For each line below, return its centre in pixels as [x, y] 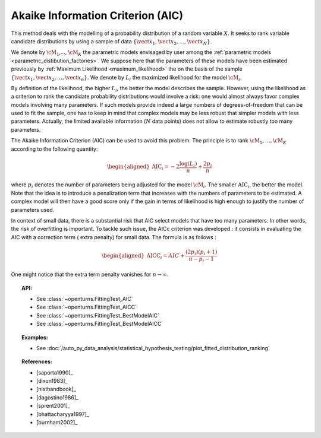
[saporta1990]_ [55, 372]
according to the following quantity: [54, 149]
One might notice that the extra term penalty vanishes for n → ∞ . [90, 274]
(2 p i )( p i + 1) [201, 252]
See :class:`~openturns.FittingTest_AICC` [86, 307]
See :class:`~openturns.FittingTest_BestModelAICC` [100, 324]
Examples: [35, 337]
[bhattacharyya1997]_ [63, 414]
